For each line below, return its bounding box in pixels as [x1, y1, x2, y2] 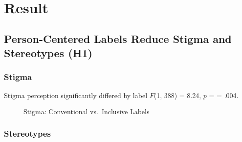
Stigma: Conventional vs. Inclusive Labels [23, 106, 150, 117]
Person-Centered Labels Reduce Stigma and [4, 31, 232, 46]
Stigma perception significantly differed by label [4, 90, 148, 100]
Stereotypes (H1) [4, 45, 92, 61]
